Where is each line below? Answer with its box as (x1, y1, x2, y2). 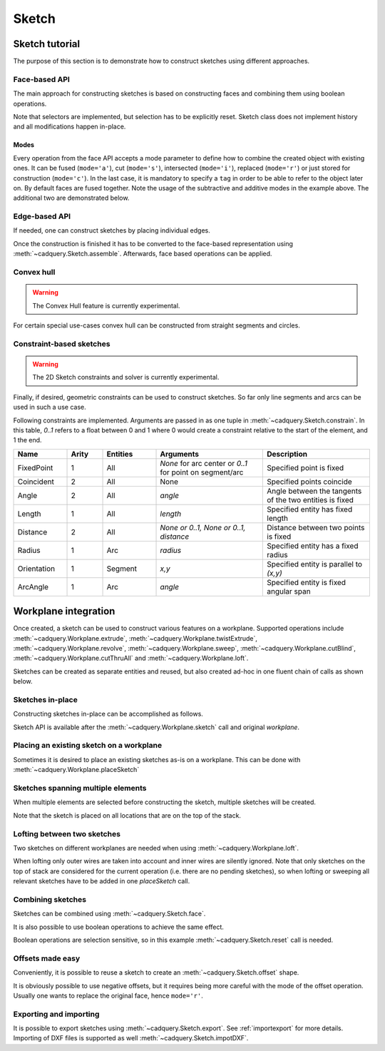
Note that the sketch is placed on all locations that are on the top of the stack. (13, 811, 242, 820)
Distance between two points (267, 522, 365, 532)
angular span (267, 586, 311, 596)
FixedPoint (17, 462, 53, 472)
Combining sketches (13, 894, 87, 904)
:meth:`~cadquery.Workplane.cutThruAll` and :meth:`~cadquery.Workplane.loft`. (13, 654, 249, 663)
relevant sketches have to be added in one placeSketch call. (13, 877, 190, 885)
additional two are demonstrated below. (13, 193, 130, 203)
